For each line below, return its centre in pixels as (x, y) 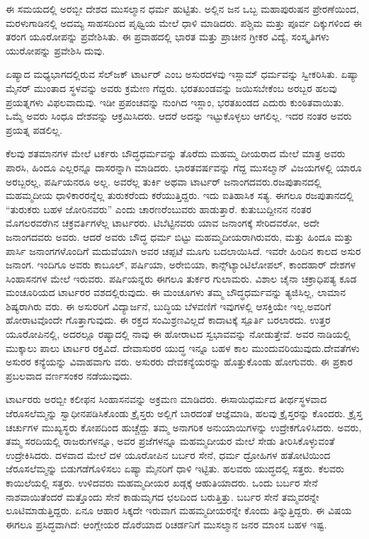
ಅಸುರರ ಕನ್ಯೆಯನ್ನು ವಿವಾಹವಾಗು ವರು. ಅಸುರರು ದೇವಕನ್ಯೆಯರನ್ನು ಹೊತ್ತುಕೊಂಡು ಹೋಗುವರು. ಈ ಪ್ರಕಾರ (179, 362)
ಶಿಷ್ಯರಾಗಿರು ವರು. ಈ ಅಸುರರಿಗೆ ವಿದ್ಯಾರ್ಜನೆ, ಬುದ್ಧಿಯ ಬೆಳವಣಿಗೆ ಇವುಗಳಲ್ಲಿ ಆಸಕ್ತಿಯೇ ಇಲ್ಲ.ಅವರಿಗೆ (169, 306)
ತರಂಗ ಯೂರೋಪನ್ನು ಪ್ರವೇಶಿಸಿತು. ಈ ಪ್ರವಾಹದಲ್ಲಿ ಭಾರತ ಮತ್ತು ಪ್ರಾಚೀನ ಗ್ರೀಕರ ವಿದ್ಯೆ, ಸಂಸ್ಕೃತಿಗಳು (168, 36)
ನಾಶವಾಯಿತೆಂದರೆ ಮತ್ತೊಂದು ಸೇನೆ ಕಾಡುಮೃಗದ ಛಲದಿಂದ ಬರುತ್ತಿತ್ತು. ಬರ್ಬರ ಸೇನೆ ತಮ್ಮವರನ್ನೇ (163, 496)
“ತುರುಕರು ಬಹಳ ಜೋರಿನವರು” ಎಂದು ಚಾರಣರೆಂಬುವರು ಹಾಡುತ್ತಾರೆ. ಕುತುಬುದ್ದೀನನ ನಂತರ (159, 209)
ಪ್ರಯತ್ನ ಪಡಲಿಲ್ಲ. (34, 129)
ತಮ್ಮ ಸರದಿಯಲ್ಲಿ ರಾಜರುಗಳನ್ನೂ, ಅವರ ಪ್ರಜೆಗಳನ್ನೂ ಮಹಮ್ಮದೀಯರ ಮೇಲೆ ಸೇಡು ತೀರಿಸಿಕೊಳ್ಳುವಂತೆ (170, 441)
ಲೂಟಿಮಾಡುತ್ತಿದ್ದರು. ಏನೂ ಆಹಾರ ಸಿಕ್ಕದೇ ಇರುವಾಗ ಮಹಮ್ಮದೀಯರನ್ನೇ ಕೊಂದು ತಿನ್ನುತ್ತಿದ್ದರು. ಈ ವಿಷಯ (179, 510)
